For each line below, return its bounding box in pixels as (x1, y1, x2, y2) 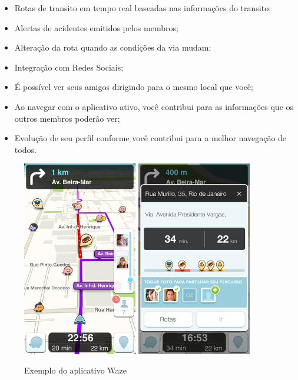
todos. (14, 143, 37, 155)
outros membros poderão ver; (14, 112, 120, 124)
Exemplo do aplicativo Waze (24, 364, 127, 376)
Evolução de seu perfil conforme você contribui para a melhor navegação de (14, 132, 287, 144)
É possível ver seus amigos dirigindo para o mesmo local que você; (14, 81, 253, 93)
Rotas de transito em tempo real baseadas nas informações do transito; (14, 2, 271, 14)
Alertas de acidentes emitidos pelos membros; (14, 21, 178, 34)
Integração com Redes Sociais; (14, 61, 124, 73)
